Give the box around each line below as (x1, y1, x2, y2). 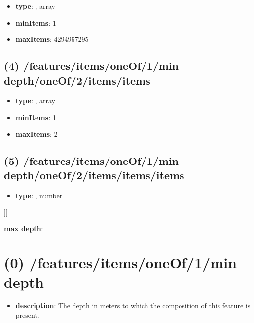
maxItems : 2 (15, 129, 58, 139)
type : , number (15, 190, 63, 200)
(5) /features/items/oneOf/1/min (4, 153, 179, 168)
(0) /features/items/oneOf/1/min (4, 252, 237, 272)
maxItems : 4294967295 (15, 34, 89, 44)
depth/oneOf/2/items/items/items (4, 167, 184, 182)
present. (15, 310, 39, 320)
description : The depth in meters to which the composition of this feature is (15, 300, 251, 310)
